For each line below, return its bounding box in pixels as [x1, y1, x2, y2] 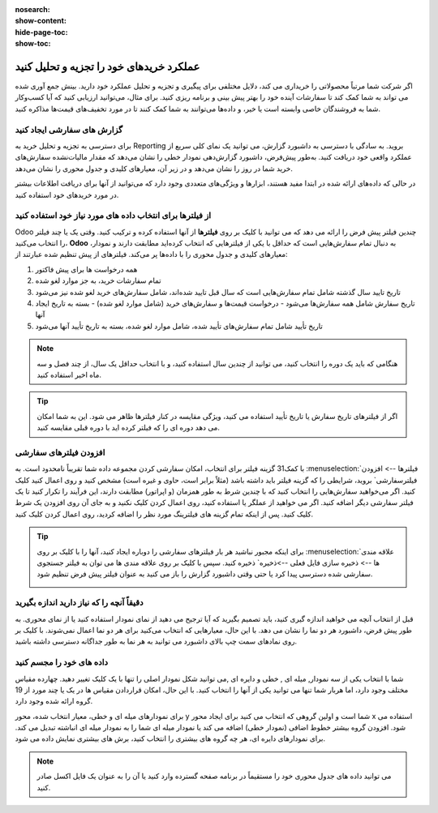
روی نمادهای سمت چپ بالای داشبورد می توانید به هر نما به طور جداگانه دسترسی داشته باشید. [15, 636, 298, 646]
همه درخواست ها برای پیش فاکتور [35, 264, 138, 274]
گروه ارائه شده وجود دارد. [15, 696, 93, 706]
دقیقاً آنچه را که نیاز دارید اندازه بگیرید [15, 597, 144, 608]
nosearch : [15, 5, 50, 14]
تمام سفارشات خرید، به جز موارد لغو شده [35, 276, 161, 285]
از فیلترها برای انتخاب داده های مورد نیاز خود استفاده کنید [15, 210, 212, 221]
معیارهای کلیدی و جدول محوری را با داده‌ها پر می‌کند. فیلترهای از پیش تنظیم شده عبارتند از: [15, 250, 288, 259]
